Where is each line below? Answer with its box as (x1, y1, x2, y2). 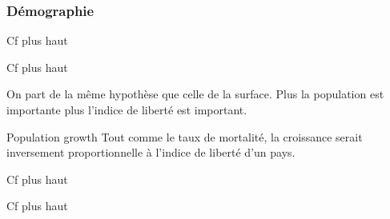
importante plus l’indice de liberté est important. (6, 102, 247, 117)
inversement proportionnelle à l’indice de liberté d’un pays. (6, 144, 296, 161)
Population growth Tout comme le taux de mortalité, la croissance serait (6, 128, 363, 145)
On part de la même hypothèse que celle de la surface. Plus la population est (6, 86, 384, 102)
